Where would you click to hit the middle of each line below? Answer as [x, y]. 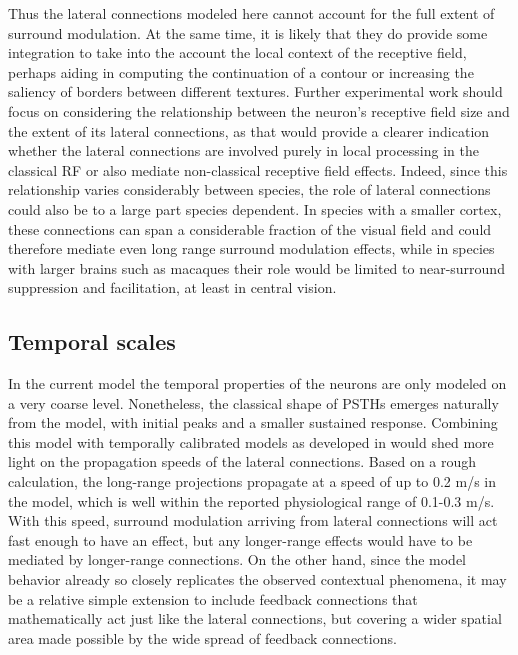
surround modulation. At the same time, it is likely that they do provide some [248, 32]
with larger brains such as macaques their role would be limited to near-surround [256, 267]
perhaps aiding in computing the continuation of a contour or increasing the [241, 71]
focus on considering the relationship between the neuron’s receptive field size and [259, 110]
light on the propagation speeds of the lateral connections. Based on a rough [242, 461]
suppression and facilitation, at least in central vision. [172, 287]
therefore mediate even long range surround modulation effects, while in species [251, 248]
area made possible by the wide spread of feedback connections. [202, 637]
